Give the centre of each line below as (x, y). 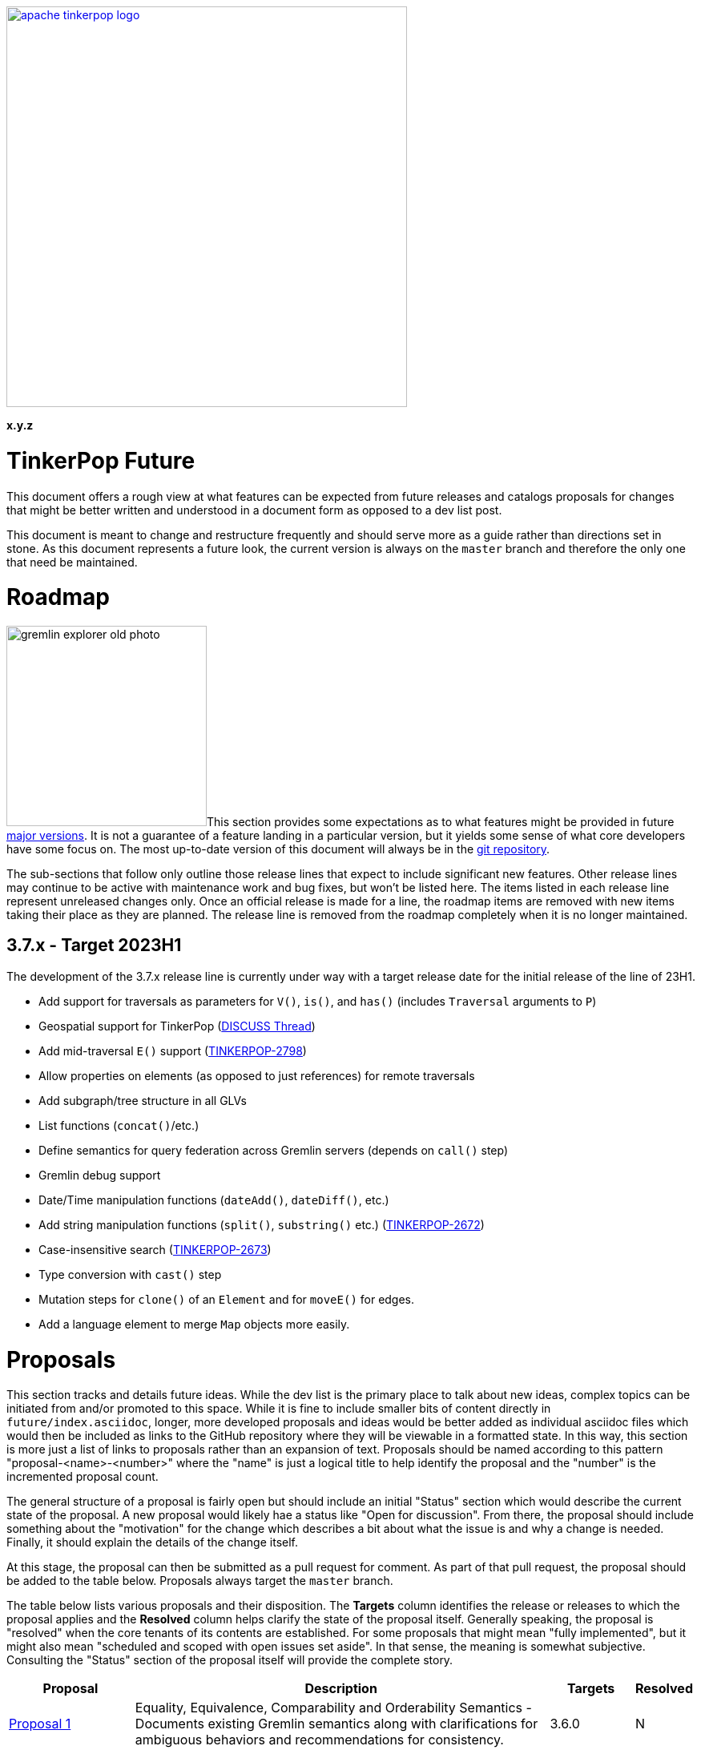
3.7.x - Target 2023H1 (94, 946)
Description (341, 1689)
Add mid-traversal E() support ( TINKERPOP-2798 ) (173, 1050)
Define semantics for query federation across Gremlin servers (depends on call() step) (274, 1150)
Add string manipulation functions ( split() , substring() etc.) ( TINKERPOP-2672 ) (262, 1224)
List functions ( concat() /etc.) (119, 1125)
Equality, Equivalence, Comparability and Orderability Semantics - (333, 1708)
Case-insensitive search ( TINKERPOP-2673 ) (155, 1249)
